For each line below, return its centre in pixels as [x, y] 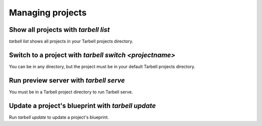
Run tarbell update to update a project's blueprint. [59, 117]
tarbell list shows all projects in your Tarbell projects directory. [71, 42]
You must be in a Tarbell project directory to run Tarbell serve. [71, 92]
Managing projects [48, 13]
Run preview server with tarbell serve [67, 80]
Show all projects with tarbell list [59, 30]
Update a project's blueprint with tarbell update [82, 105]
